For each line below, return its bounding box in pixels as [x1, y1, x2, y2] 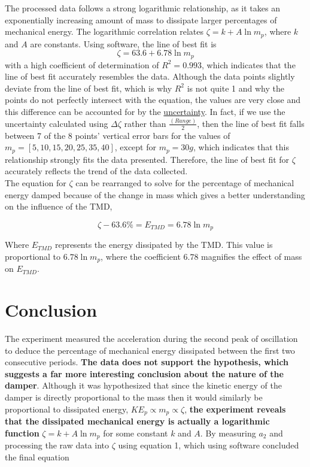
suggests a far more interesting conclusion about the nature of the [5, 367, 284, 380]
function [5, 426, 39, 439]
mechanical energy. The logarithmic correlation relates [5, 25, 203, 38]
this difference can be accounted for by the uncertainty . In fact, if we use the [5, 105, 285, 118]
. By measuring [200, 426, 256, 439]
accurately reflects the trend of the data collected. [5, 165, 188, 177]
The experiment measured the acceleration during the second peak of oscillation [5, 332, 298, 345]
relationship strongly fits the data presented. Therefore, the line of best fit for [5, 153, 290, 165]
